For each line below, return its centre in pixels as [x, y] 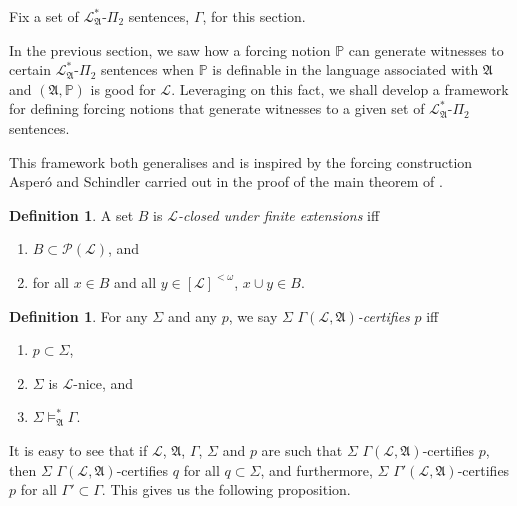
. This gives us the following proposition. [226, 489]
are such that [302, 449]
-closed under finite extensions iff [278, 214]
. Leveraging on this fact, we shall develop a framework [340, 88]
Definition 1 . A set [71, 214]
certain [30, 69]
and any [192, 315]
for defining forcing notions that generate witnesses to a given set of [217, 108]
